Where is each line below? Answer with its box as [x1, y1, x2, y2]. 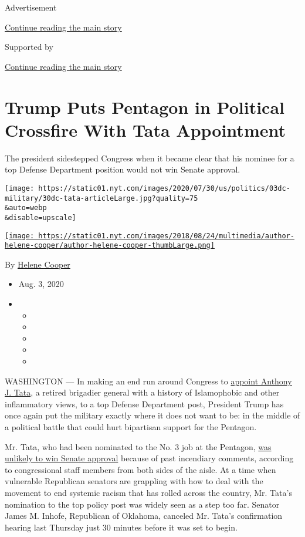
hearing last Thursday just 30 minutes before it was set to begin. [5, 521, 238, 533]
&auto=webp [5, 204, 47, 212]
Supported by [5, 40, 53, 53]
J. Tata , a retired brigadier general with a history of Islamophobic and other [5, 386, 280, 398]
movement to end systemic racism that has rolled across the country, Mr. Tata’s [5, 486, 292, 498]
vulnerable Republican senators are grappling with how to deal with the [5, 475, 263, 487]
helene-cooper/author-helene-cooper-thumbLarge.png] [5, 241, 215, 250]
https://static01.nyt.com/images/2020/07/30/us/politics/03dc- [38, 184, 290, 192]
